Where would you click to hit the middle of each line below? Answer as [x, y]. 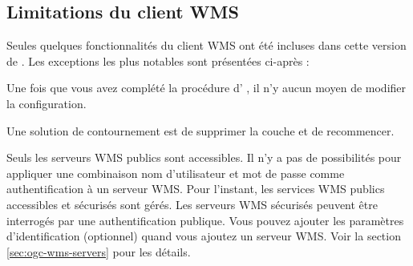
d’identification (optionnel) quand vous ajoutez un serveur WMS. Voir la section [204, 236]
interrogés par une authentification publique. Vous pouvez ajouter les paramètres [205, 220]
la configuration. [47, 103]
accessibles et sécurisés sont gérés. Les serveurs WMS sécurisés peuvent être [192, 204]
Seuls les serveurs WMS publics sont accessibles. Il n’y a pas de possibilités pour [204, 157]
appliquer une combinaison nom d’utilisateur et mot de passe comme [176, 173]
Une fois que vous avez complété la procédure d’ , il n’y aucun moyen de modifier [206, 88]
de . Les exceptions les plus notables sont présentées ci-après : [158, 60]
